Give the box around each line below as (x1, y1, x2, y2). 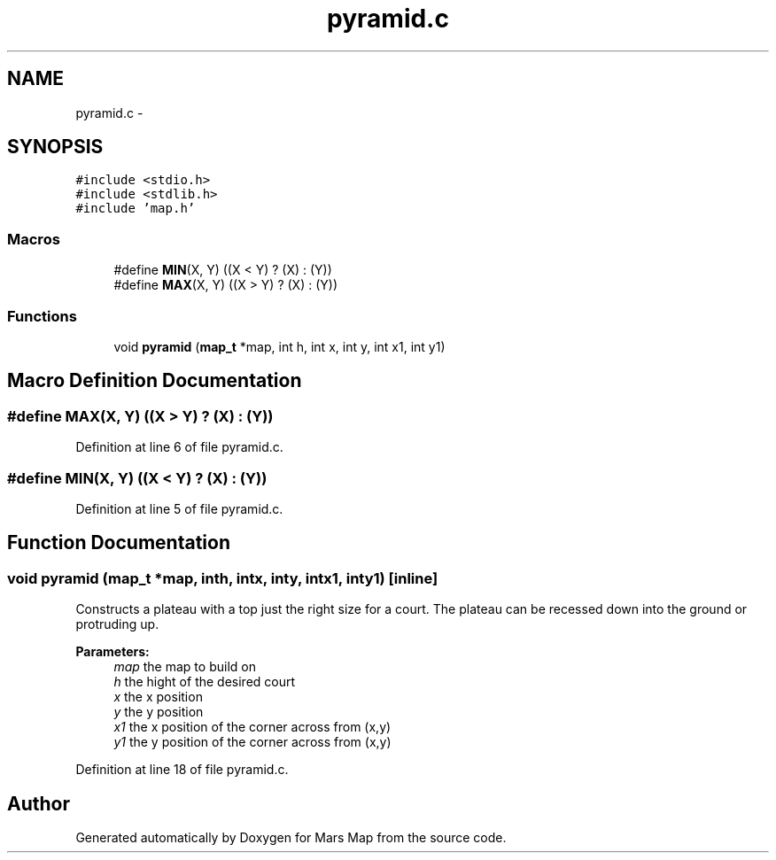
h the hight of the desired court (113, 674, 296, 690)
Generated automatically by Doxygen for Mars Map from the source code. (75, 829, 507, 845)
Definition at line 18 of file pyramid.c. (75, 762, 289, 778)
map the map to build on (113, 659, 256, 675)
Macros (7, 229, 60, 248)
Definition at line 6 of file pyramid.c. (75, 439, 283, 455)
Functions (7, 306, 77, 325)
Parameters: (75, 644, 150, 660)
